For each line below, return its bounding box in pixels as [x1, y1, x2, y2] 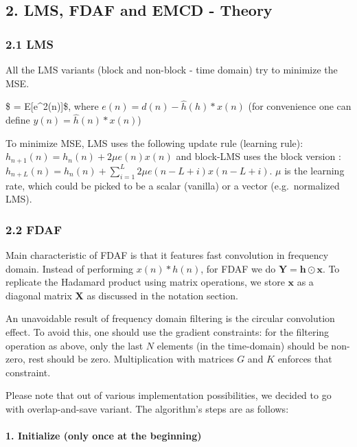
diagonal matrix [5, 288, 72, 302]
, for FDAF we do [200, 261, 276, 275]
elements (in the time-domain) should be [157, 338, 328, 352]
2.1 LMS [5, 35, 54, 52]
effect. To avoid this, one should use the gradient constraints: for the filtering [5, 325, 330, 339]
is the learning [284, 163, 345, 177]
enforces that [277, 352, 332, 366]
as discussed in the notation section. [87, 288, 238, 302]
